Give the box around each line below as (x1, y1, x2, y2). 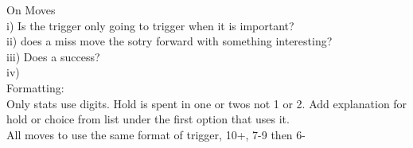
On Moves (6, 2, 56, 18)
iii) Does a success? (6, 48, 100, 64)
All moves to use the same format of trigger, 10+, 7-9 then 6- (6, 126, 306, 142)
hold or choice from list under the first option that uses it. (6, 111, 290, 127)
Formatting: (6, 79, 64, 95)
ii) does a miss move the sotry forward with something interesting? (6, 33, 333, 49)
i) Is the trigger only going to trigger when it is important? (6, 17, 294, 33)
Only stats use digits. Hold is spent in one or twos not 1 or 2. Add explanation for (6, 95, 407, 111)
